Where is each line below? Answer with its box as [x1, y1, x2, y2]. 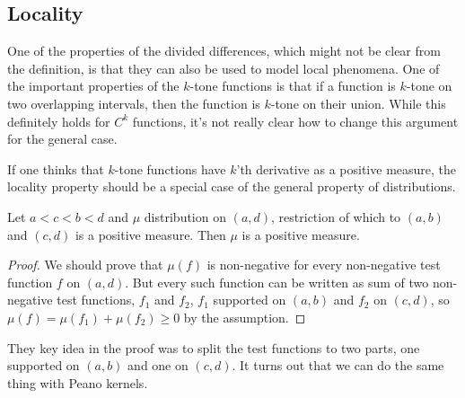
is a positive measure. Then [75, 225, 226, 243]
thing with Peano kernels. [7, 373, 148, 392]
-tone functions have [114, 159, 226, 178]
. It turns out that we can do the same [232, 356, 444, 375]
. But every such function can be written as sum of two [125, 272, 429, 291]
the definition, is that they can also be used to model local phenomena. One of [7, 58, 440, 77]
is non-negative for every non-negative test [206, 255, 441, 274]
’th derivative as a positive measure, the [236, 159, 457, 178]
